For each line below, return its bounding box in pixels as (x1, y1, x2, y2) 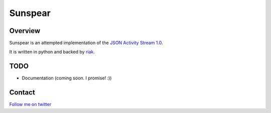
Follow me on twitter (9, 101, 52, 107)
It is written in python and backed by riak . (9, 49, 95, 55)
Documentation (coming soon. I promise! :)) (22, 75, 112, 81)
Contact (9, 88, 35, 97)
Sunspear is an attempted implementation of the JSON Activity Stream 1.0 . (9, 40, 163, 46)
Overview (9, 26, 41, 35)
